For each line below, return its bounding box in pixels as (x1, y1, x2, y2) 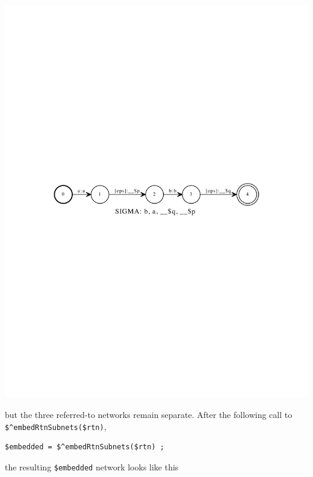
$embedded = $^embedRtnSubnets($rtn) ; (5, 443, 164, 452)
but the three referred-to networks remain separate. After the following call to (5, 408, 293, 421)
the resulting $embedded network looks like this (5, 460, 179, 473)
